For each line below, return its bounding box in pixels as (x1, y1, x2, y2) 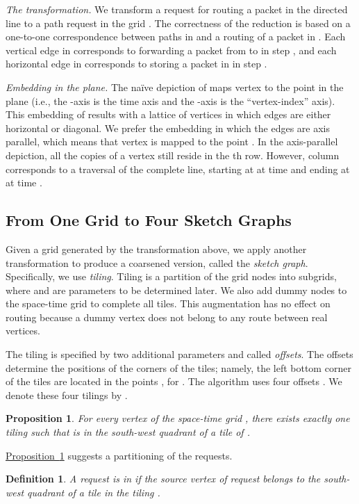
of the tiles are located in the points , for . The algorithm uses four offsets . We (6, 374, 342, 389)
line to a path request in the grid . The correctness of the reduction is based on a (6, 15, 351, 30)
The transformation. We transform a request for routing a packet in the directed (6, 2, 348, 16)
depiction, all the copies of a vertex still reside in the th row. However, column (6, 147, 340, 162)
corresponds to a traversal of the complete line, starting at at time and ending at (6, 161, 350, 176)
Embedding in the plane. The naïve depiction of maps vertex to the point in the (6, 79, 344, 94)
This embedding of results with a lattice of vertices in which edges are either (6, 107, 331, 122)
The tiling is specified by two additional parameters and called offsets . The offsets (6, 347, 353, 361)
